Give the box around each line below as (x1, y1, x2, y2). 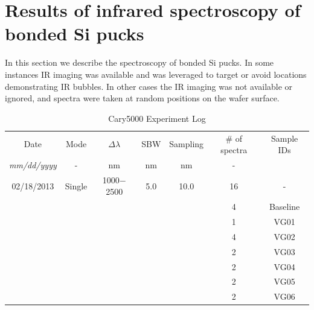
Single (65, 179, 88, 192)
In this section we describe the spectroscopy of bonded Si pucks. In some (5, 56, 274, 69)
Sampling (169, 138, 204, 150)
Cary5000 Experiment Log (108, 112, 206, 124)
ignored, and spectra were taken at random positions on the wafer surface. (5, 92, 280, 104)
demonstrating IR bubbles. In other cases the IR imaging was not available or (5, 80, 293, 92)
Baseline (269, 200, 300, 213)
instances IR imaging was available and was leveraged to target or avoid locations (5, 68, 307, 80)
